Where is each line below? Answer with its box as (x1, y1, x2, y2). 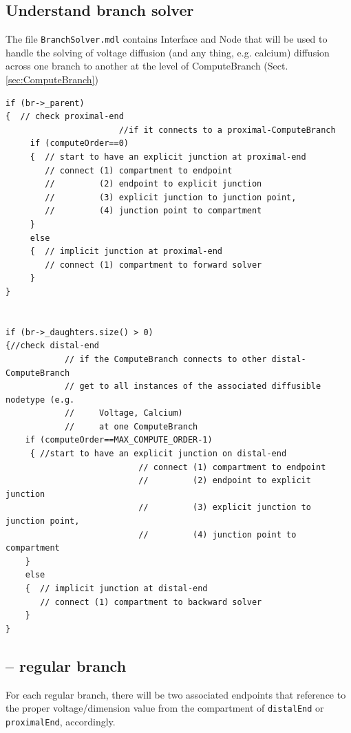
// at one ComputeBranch (64, 421, 198, 432)
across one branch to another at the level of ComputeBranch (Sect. (6, 59, 288, 73)
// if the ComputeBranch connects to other (64, 354, 267, 364)
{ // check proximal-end (6, 111, 124, 122)
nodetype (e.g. (6, 394, 75, 405)
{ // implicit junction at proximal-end (30, 246, 222, 257)
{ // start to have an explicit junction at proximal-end (30, 152, 306, 162)
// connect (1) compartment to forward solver (45, 259, 262, 270)
